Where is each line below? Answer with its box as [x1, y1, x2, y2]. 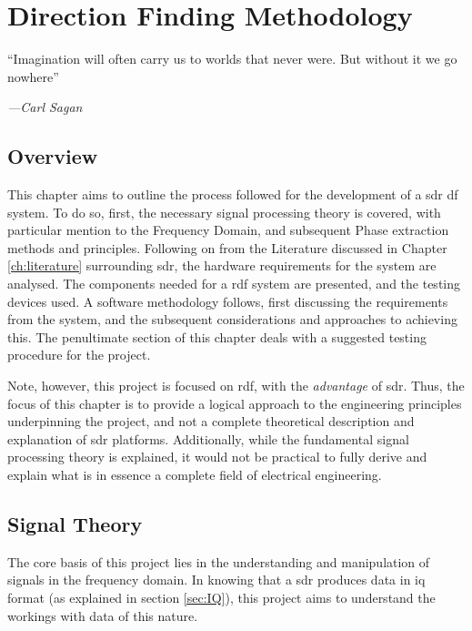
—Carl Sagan [7, 97, 83, 117]
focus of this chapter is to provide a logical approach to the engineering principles [7, 393, 462, 412]
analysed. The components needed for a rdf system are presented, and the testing [7, 274, 460, 293]
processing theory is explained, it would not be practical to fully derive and [7, 447, 427, 466]
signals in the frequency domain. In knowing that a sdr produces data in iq [7, 570, 426, 589]
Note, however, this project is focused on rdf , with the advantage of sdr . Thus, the [7, 376, 465, 395]
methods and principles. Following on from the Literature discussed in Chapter [7, 238, 447, 257]
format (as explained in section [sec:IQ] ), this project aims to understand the [7, 588, 436, 606]
